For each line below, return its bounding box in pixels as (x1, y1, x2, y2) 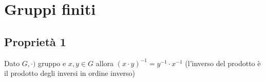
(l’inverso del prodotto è (185, 57, 261, 68)
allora (96, 57, 114, 68)
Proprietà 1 (4, 33, 66, 49)
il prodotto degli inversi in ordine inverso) (4, 68, 136, 78)
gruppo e (38, 57, 66, 68)
